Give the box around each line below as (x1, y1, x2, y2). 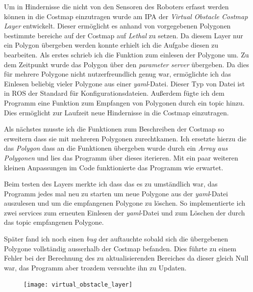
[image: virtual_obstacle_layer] (24, 281, 132, 289)
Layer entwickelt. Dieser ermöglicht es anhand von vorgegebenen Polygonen (4, 21, 231, 31)
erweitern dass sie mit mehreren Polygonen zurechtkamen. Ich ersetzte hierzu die (4, 133, 247, 143)
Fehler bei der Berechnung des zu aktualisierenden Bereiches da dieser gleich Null (4, 253, 249, 263)
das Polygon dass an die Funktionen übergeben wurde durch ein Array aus (4, 143, 228, 153)
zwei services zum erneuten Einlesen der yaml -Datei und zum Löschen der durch (4, 207, 245, 217)
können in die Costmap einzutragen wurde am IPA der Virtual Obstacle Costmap (4, 11, 248, 21)
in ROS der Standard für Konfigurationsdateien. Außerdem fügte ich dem (4, 88, 225, 98)
